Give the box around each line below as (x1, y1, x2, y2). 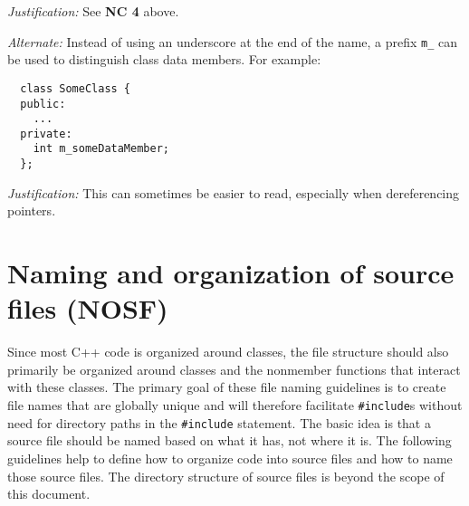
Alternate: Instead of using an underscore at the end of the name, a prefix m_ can (7, 32, 458, 51)
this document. (7, 484, 91, 503)
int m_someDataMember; (33, 142, 169, 156)
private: (20, 127, 72, 140)
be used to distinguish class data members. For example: (7, 50, 321, 69)
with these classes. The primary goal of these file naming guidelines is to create (7, 377, 446, 396)
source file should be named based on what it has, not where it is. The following (7, 431, 452, 450)
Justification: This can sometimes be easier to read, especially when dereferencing (7, 183, 460, 202)
